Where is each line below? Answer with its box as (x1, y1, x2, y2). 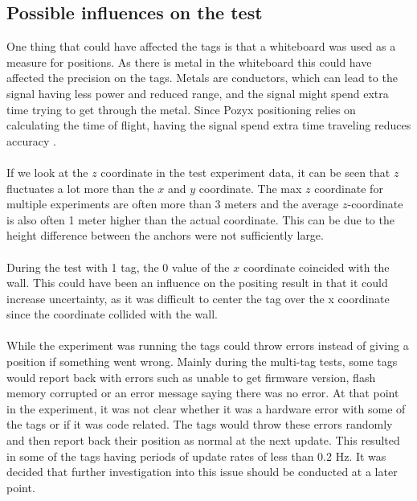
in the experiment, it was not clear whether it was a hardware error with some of (6, 400, 406, 417)
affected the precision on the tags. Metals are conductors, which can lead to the (6, 69, 398, 86)
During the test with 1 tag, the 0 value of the (6, 258, 230, 275)
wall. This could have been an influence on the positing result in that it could (6, 274, 388, 291)
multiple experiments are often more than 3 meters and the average (6, 195, 339, 212)
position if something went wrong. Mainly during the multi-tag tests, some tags (6, 353, 398, 370)
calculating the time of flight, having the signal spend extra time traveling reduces (6, 117, 411, 133)
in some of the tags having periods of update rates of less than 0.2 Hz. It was (6, 447, 386, 464)
